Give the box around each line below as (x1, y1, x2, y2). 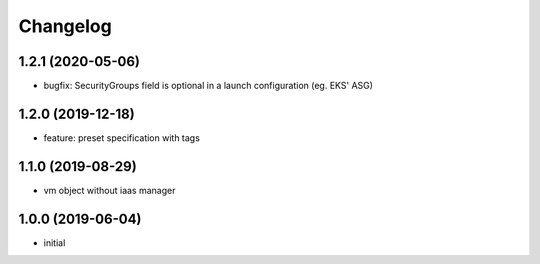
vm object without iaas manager (43, 184, 176, 196)
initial (43, 236, 66, 249)
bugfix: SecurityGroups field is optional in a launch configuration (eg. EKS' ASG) (43, 80, 374, 92)
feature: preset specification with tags (43, 131, 200, 144)
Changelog (18, 15, 112, 37)
